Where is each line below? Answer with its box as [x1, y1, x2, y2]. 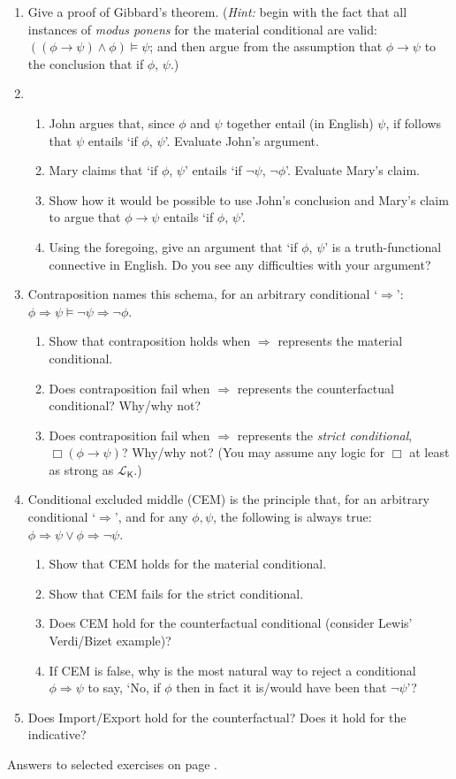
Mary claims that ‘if [49, 161, 158, 179]
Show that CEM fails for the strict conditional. [49, 584, 304, 602]
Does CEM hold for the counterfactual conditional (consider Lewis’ [49, 614, 413, 632]
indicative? [27, 725, 87, 744]
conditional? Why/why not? [49, 396, 201, 415]
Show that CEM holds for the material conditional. [49, 554, 327, 573]
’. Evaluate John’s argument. [164, 131, 319, 149]
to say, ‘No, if [87, 678, 161, 697]
